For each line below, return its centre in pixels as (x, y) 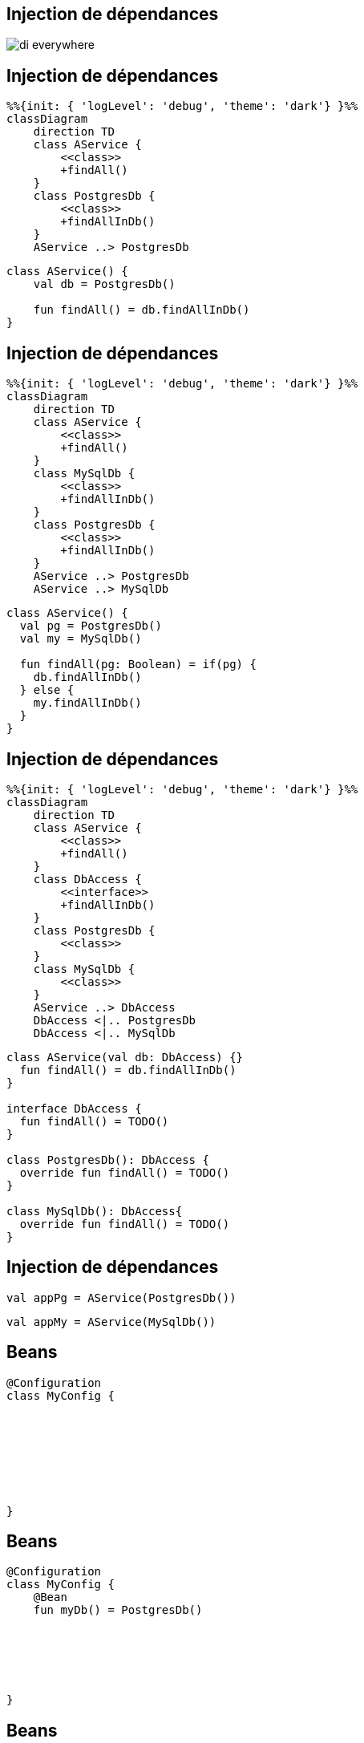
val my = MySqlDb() (81, 639)
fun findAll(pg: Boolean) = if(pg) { (138, 665)
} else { (47, 690)
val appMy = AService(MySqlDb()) (111, 1321)
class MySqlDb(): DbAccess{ (95, 1211)
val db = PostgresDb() (104, 284)
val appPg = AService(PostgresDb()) (121, 1297)
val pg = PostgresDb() (91, 626)
